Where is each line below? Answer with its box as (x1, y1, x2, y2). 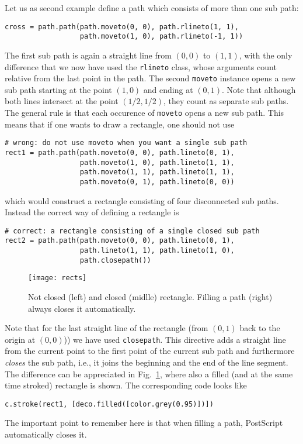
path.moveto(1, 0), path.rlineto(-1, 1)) (79, 32, 243, 41)
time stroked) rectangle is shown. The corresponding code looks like (5, 379, 247, 391)
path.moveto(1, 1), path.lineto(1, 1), (79, 168, 235, 177)
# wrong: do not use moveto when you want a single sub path (5, 139, 248, 147)
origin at (5, 333, 36, 345)
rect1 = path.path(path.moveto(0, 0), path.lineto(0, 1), (5, 148, 235, 157)
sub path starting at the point (5, 83, 112, 95)
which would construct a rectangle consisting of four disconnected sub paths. (5, 194, 279, 206)
